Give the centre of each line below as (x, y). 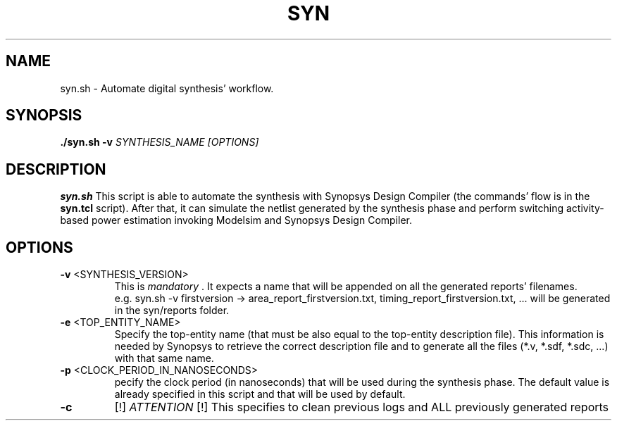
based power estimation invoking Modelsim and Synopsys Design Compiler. (236, 220)
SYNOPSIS (44, 115)
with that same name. (164, 358)
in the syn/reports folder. (172, 311)
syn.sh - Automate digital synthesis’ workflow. (167, 88)
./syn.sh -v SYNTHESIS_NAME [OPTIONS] (160, 142)
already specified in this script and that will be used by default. (260, 394)
